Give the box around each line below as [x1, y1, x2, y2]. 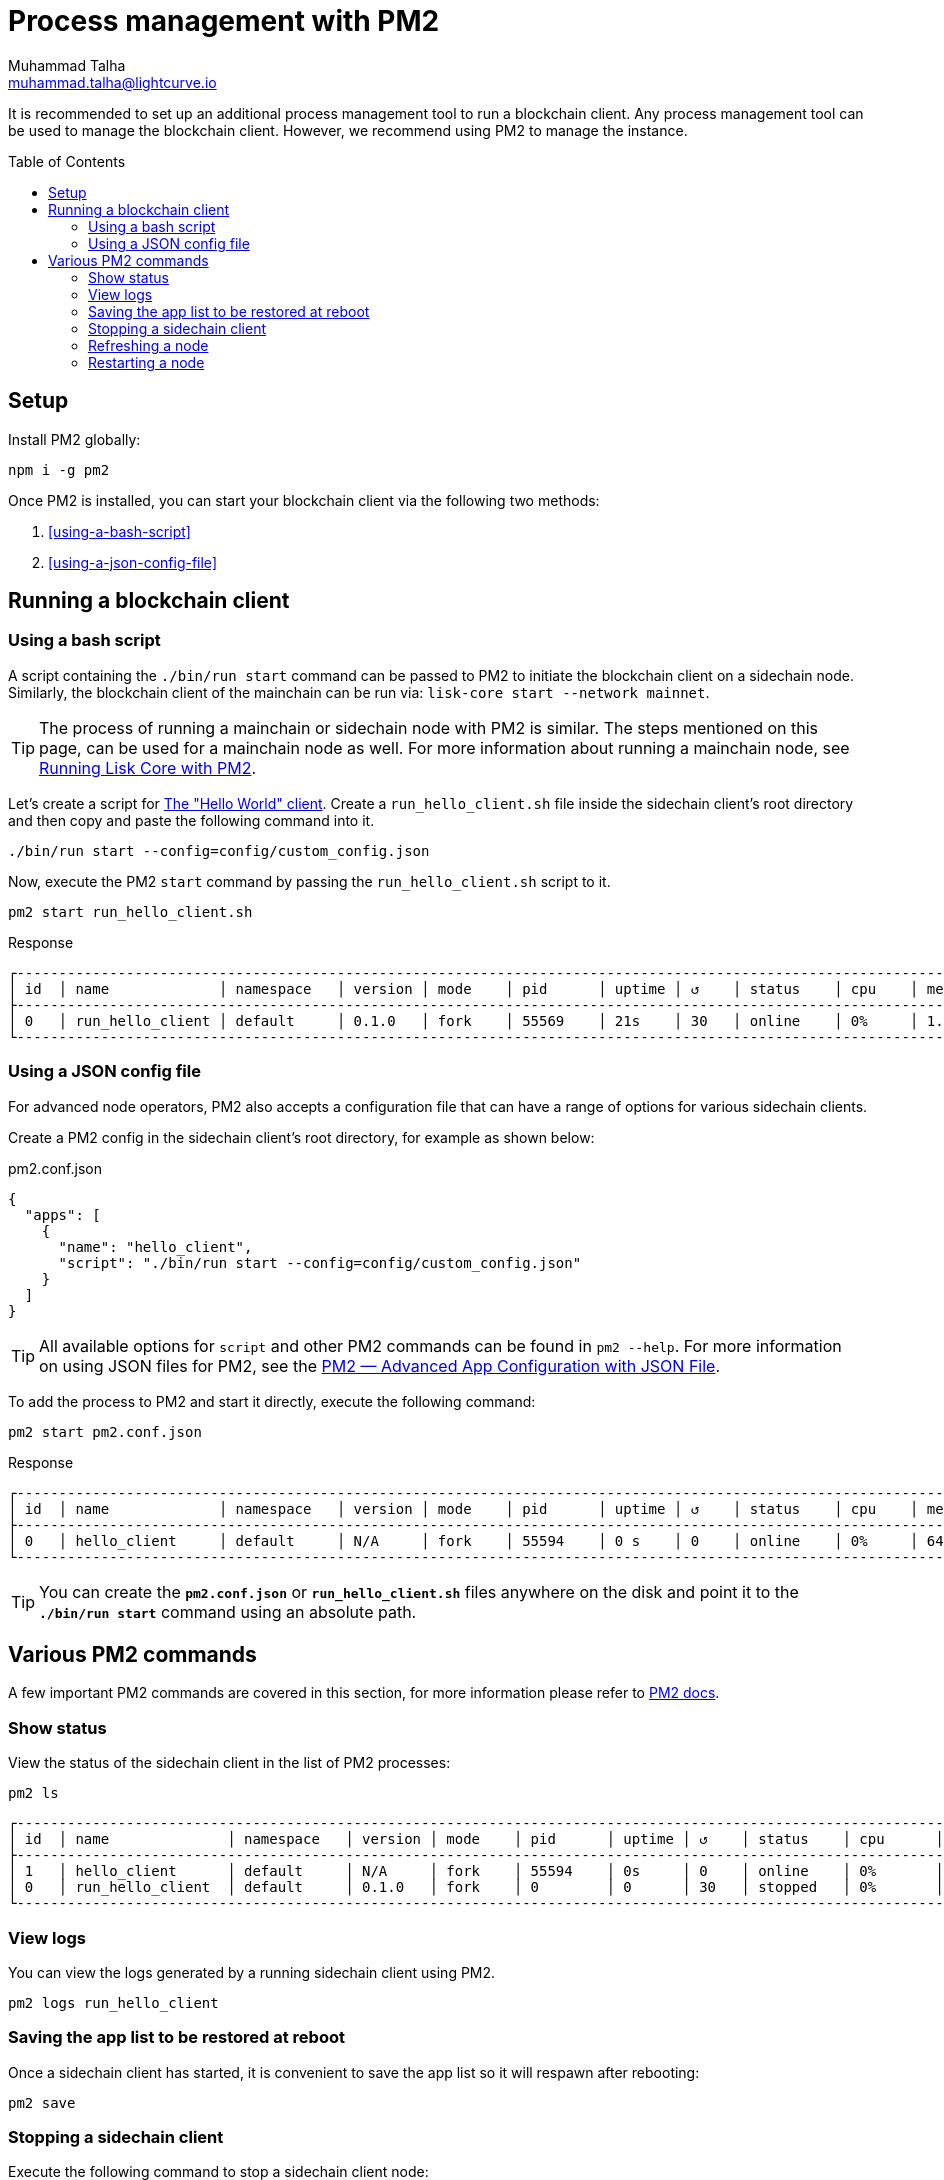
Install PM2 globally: [8, 430, 141, 448]
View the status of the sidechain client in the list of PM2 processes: [8, 1754, 451, 1772]
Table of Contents [8, 152, 126, 170]
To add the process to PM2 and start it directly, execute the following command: [8, 1392, 536, 1410]
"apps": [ [24, 1206, 101, 1223]
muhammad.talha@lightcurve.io [8, 73, 217, 91]
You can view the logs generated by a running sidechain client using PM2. [8, 1963, 496, 1981]
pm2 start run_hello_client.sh [8, 903, 253, 920]
